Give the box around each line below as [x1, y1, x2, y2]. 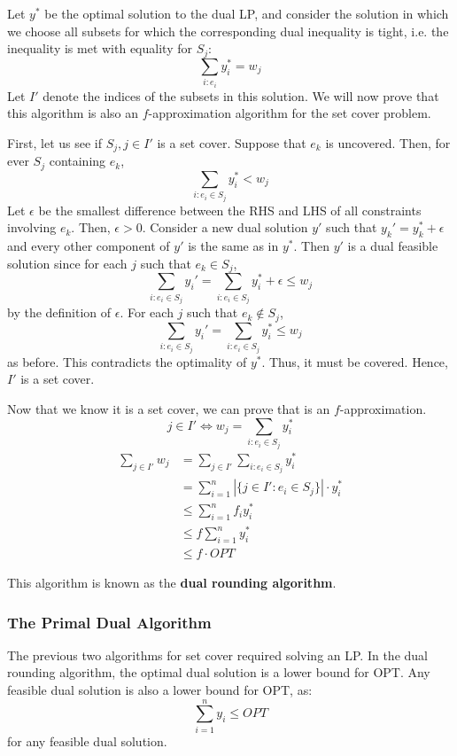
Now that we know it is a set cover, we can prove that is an [7, 400, 330, 417]
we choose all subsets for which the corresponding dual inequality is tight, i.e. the [7, 21, 449, 40]
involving [7, 218, 57, 237]
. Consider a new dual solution [142, 218, 308, 237]
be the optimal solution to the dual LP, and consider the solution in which [44, 4, 449, 22]
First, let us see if [7, 133, 103, 152]
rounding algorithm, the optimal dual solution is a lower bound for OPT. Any [7, 663, 430, 682]
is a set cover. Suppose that [157, 133, 306, 152]
